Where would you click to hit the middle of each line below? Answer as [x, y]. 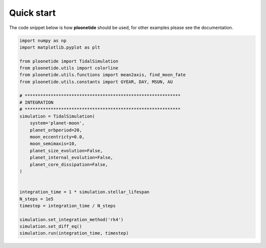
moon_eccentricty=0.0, [57, 137]
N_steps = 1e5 [36, 199]
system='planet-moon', [57, 123]
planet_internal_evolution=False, [71, 158]
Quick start [33, 13]
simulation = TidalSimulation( [57, 116]
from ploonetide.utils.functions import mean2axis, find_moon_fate [103, 75]
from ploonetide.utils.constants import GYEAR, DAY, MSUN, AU [96, 82]
